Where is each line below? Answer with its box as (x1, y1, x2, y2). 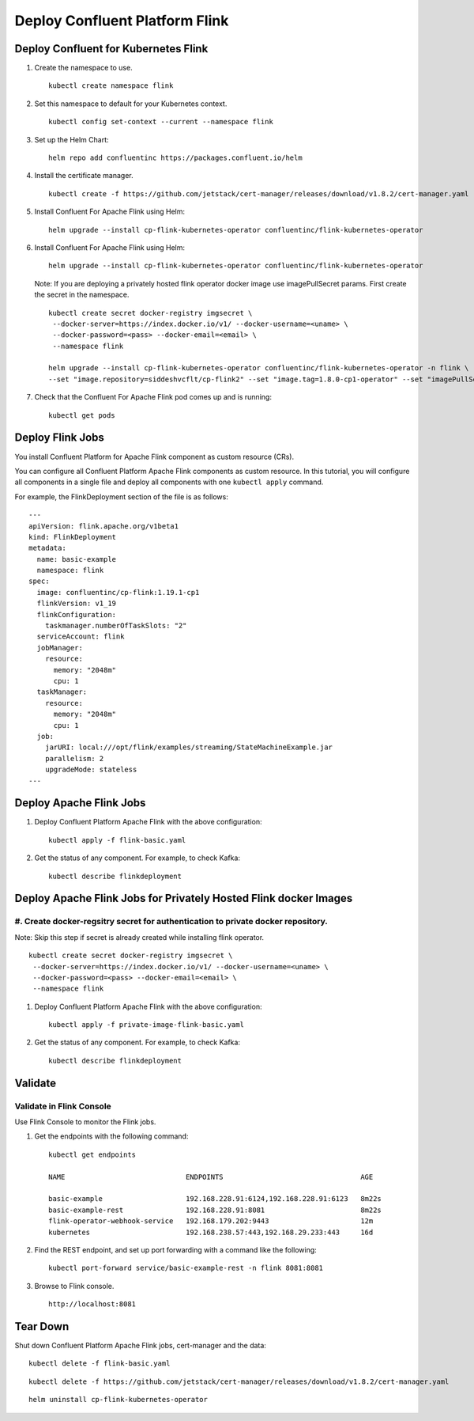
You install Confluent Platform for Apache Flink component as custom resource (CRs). (14, 452, 295, 461)
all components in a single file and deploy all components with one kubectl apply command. (14, 477, 324, 487)
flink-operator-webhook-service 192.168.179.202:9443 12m (48, 1217, 374, 1226)
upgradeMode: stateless (44, 765, 137, 775)
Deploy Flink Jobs (14, 431, 104, 445)
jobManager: (36, 643, 83, 652)
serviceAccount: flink (36, 632, 125, 641)
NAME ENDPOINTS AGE (48, 1172, 374, 1181)
